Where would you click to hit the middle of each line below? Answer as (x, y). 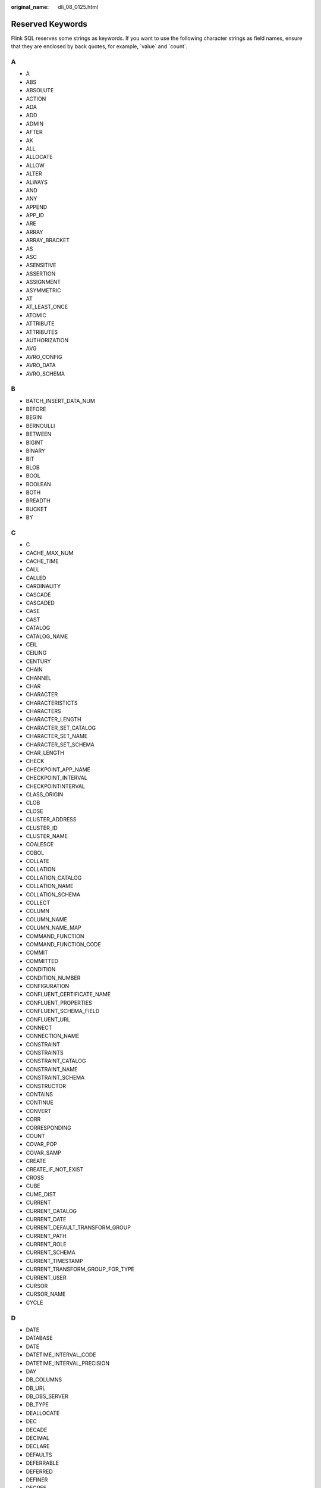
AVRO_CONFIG (44, 357)
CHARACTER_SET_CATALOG (61, 728)
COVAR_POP (42, 1144)
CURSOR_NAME (46, 1294)
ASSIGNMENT (43, 282)
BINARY (36, 451)
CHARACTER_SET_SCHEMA (60, 745)
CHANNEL (39, 678)
